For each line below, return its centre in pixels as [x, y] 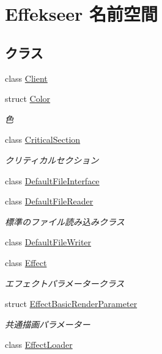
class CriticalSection [43, 139]
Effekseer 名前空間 [81, 14]
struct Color [28, 99]
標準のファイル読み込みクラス [65, 221]
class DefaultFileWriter [48, 242]
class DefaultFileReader [49, 201]
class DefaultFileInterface [52, 180]
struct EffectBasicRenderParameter [71, 304]
